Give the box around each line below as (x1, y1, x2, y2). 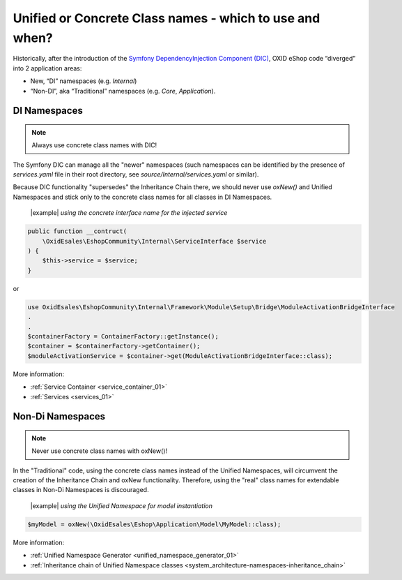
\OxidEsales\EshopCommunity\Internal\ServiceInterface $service (42, 237, 267, 245)
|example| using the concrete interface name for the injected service (30, 209, 228, 217)
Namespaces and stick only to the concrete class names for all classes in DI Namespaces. (13, 193, 272, 201)
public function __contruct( (27, 228, 127, 235)
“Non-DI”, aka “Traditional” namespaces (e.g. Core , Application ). (30, 87, 216, 95)
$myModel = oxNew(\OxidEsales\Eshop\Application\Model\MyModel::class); (27, 520, 281, 528)
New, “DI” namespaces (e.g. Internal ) (30, 77, 137, 85)
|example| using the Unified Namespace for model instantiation (30, 501, 212, 510)
